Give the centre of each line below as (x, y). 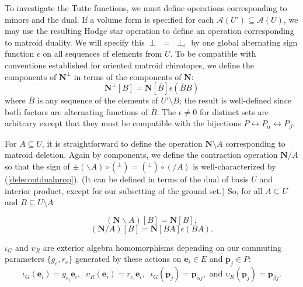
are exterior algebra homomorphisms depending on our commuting (162, 247)
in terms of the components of (128, 76)
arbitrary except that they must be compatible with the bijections (123, 123)
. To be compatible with (213, 53)
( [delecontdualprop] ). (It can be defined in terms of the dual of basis (127, 179)
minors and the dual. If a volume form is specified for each (109, 19)
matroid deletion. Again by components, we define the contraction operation (141, 155)
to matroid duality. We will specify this (75, 42)
